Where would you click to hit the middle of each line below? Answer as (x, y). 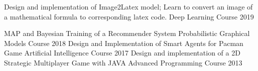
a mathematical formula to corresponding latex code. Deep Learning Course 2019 (129, 16)
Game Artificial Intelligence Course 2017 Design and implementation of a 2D (122, 53)
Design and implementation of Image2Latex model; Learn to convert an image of (128, 6)
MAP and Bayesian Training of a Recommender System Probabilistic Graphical (127, 33)
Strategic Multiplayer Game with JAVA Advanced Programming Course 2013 (123, 62)
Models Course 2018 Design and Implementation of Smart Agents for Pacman (124, 43)
